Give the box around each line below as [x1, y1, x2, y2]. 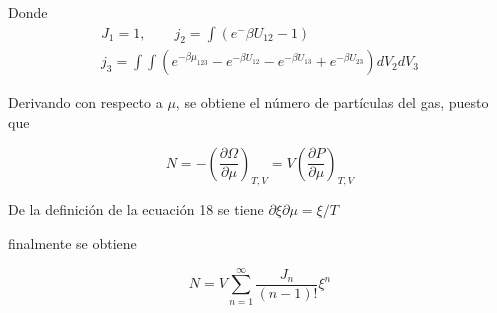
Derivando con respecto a [8, 92, 163, 113]
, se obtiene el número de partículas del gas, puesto [175, 92, 489, 113]
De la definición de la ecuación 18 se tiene [8, 199, 264, 220]
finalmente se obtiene [8, 233, 137, 254]
